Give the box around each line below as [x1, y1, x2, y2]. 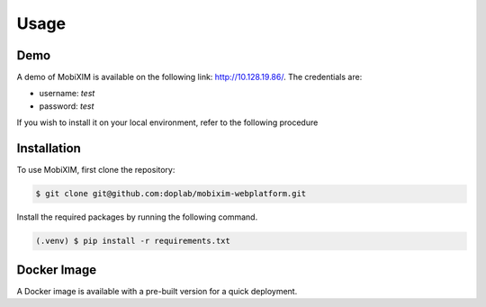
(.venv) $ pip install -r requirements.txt [35, 236, 231, 247]
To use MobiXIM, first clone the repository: [16, 165, 175, 176]
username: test [39, 88, 95, 99]
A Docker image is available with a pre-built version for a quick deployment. [16, 285, 298, 296]
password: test [39, 100, 94, 112]
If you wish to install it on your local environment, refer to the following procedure [16, 117, 319, 128]
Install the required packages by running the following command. [16, 212, 258, 222]
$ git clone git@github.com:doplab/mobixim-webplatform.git [35, 189, 307, 199]
